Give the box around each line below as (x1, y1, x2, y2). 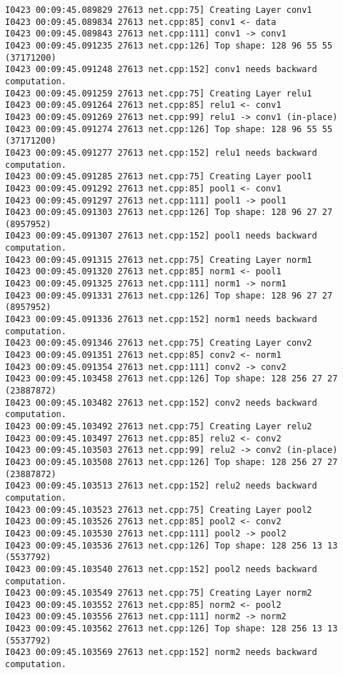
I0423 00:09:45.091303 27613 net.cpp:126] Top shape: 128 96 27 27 (5, 207, 333, 218)
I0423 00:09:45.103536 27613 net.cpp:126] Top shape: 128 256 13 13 (5, 540, 338, 551)
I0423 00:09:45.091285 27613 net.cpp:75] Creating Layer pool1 (5, 171, 312, 182)
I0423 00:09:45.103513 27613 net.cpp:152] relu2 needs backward (5, 481, 317, 491)
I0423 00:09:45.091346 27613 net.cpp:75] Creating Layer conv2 (5, 338, 312, 349)
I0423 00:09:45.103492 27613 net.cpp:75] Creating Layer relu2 (5, 421, 312, 431)
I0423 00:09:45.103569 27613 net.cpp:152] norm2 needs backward (5, 647, 317, 658)
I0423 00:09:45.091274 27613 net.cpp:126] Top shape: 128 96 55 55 (5, 124, 333, 134)
